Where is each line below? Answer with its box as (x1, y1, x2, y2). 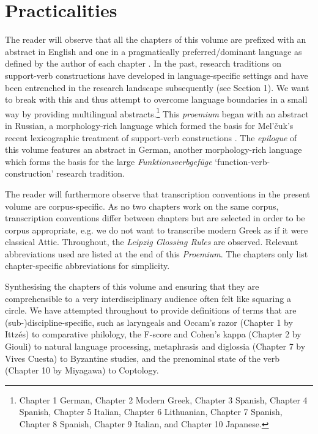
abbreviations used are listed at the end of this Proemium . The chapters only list (5, 247, 308, 260)
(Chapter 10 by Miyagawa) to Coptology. (5, 364, 159, 377)
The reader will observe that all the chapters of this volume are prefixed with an (5, 33, 306, 46)
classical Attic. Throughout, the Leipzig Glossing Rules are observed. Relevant (5, 235, 298, 248)
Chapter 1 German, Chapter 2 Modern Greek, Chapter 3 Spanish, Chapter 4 (19, 393, 308, 406)
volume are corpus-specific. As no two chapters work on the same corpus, (5, 199, 279, 212)
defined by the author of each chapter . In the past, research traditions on (5, 57, 281, 70)
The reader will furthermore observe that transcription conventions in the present (5, 187, 311, 200)
